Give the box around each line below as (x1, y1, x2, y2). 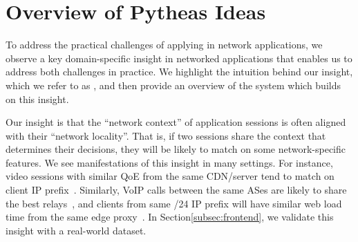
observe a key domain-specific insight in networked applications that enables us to (6, 50, 352, 65)
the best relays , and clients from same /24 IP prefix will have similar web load (6, 196, 342, 210)
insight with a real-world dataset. (6, 223, 147, 237)
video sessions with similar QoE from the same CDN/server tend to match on (6, 169, 335, 183)
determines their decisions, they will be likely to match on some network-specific (6, 142, 346, 156)
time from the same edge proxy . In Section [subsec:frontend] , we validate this (6, 210, 334, 224)
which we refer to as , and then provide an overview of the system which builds (6, 77, 341, 92)
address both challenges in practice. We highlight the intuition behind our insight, (6, 64, 353, 79)
